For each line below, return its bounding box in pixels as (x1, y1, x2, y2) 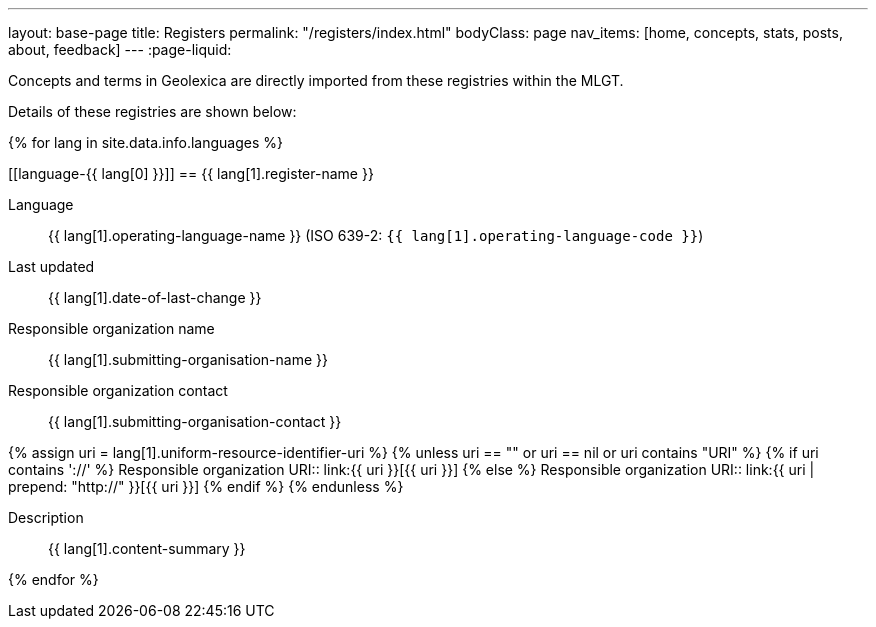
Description (8, 509, 84, 526)
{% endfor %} (8, 571, 99, 588)
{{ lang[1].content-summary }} (48, 540, 246, 557)
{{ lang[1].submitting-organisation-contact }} (48, 413, 342, 430)
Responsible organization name (8, 320, 215, 337)
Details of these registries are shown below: (8, 103, 297, 120)
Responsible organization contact (8, 382, 228, 399)
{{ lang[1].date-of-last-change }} (48, 289, 262, 306)
